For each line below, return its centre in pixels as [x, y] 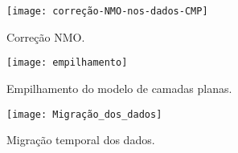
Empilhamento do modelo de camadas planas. [119, 88]
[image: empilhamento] [67, 63]
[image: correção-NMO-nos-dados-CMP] [107, 11]
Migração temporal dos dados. [81, 140]
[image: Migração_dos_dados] [84, 114]
